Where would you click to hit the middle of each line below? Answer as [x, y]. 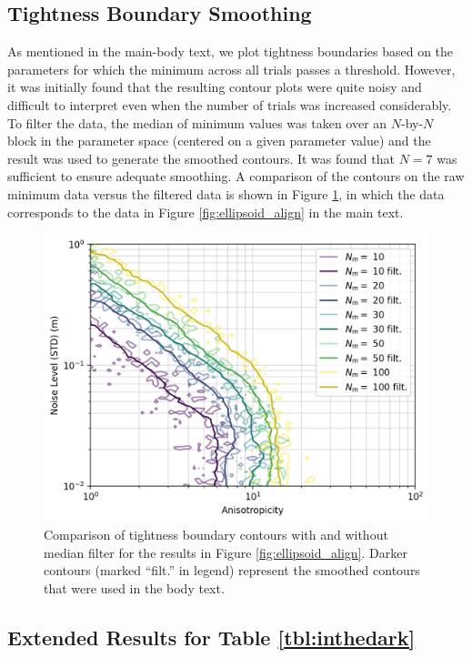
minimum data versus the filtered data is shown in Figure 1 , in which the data [226, 193]
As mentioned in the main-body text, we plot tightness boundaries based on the [231, 51]
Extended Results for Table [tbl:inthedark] [211, 637]
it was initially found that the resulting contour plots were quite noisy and [215, 87]
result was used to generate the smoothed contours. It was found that [201, 158]
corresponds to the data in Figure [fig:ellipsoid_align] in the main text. [206, 212]
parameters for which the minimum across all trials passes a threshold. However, [231, 69]
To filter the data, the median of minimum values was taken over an [197, 122]
